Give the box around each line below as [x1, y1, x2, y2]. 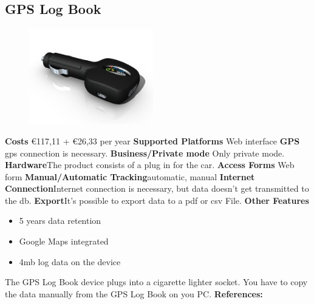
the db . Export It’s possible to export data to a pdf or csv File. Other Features [5, 194, 309, 206]
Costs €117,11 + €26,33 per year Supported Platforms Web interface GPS [5, 134, 300, 147]
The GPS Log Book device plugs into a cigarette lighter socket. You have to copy [5, 275, 308, 288]
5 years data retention [19, 214, 101, 227]
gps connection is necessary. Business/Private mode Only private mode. [5, 146, 285, 159]
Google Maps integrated [19, 235, 109, 248]
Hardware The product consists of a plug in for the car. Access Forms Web [5, 158, 295, 171]
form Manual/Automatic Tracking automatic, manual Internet [5, 170, 255, 183]
